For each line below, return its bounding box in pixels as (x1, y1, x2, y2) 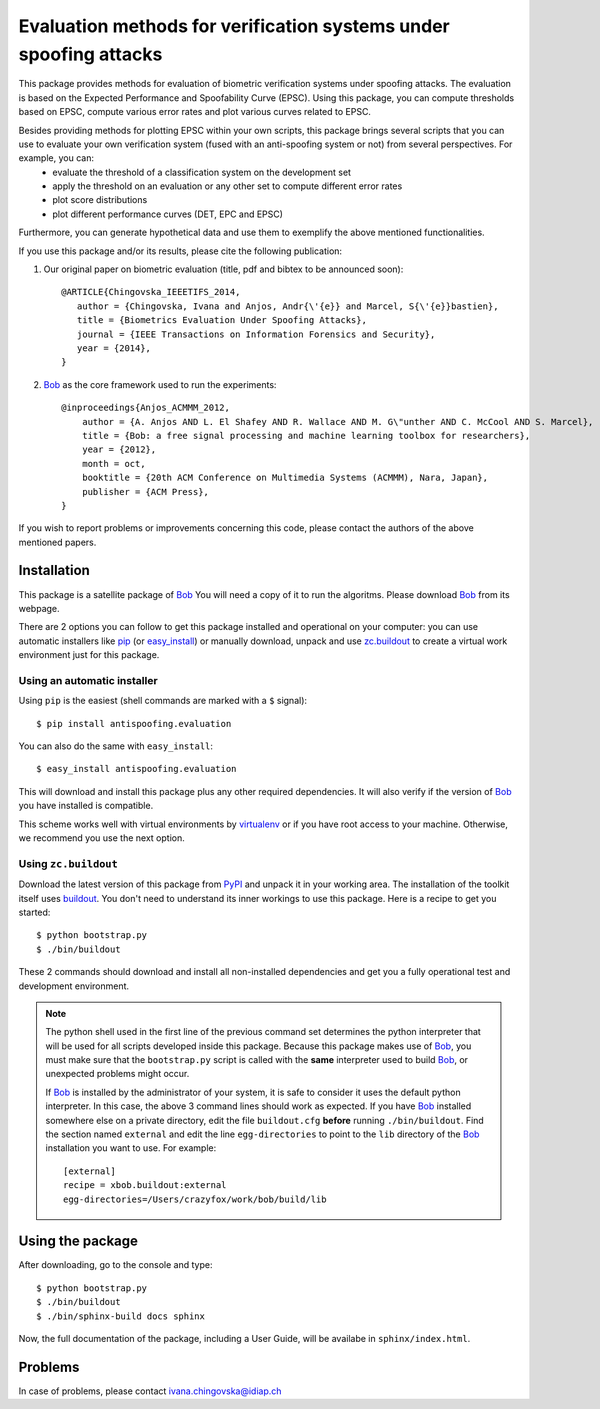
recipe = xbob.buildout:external (63, 1180, 227, 1191)
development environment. (18, 980, 130, 992)
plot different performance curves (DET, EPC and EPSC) (52, 208, 284, 220)
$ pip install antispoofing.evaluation (36, 718, 232, 729)
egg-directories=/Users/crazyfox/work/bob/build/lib (63, 1193, 327, 1205)
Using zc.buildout (18, 856, 119, 870)
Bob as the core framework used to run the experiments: (43, 378, 277, 390)
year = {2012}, (81, 444, 157, 455)
